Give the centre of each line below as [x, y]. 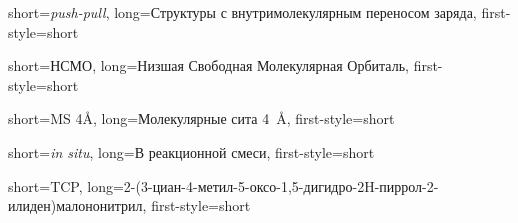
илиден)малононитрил [75, 205]
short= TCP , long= [66, 185]
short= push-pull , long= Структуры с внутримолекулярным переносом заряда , [242, 12]
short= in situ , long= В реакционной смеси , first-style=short [191, 151]
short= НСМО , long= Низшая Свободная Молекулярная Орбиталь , [208, 65]
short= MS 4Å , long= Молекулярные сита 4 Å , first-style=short [201, 118]
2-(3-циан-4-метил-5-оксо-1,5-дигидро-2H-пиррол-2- [281, 185]
